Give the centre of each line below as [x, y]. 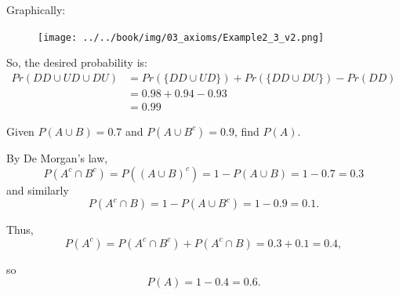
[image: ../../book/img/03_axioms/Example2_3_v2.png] [181, 37]
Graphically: [36, 9]
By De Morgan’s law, [57, 157]
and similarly [38, 189]
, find [247, 131]
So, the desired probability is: [77, 62]
